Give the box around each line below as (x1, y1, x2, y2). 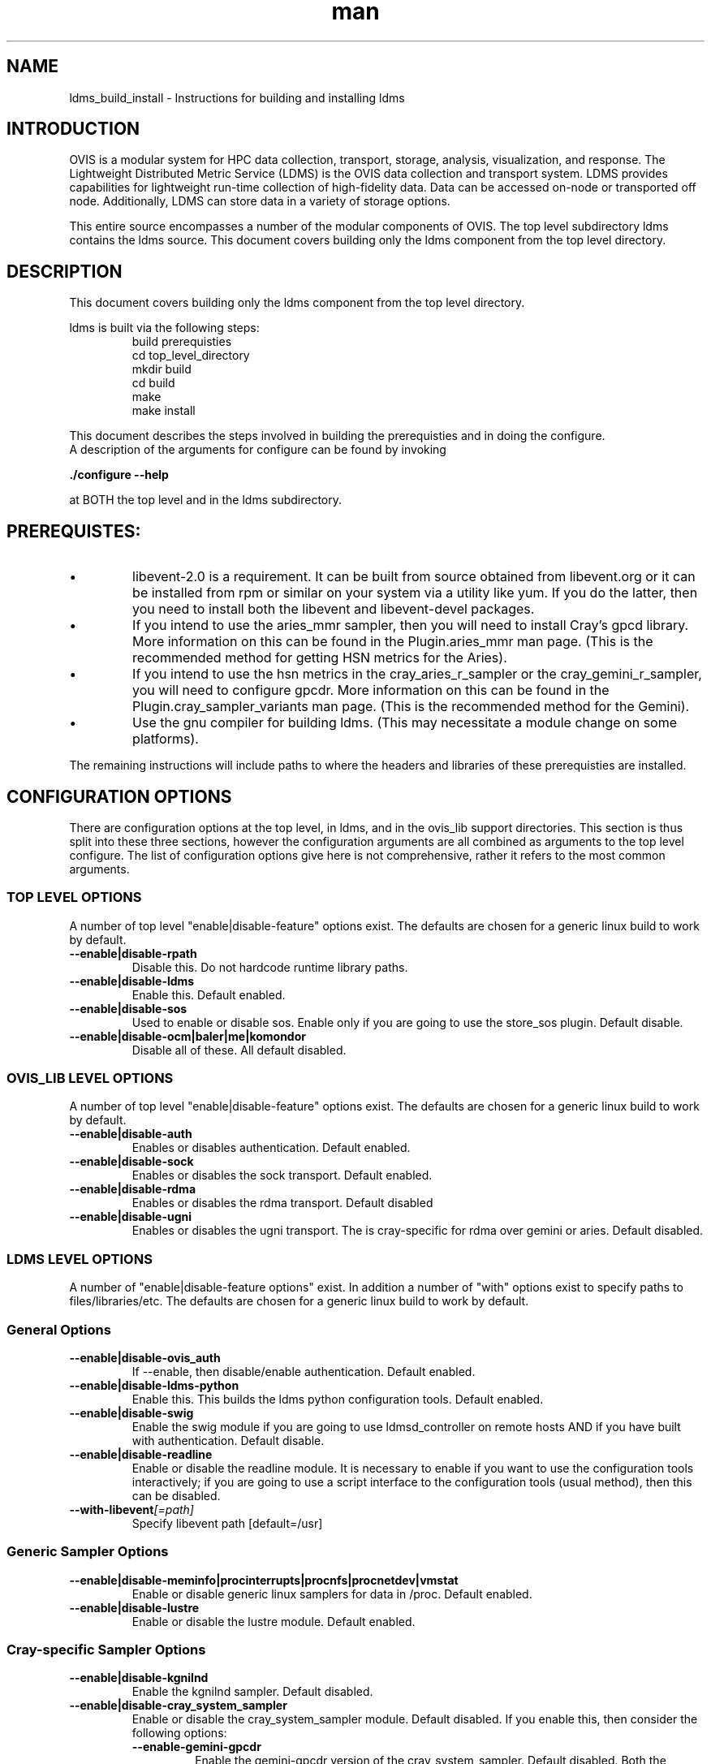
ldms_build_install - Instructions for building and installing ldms (69, 90, 405, 105)
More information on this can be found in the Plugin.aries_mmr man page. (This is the (132, 633, 653, 650)
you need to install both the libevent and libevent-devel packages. (132, 601, 535, 618)
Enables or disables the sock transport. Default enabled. (131, 1168, 433, 1183)
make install (131, 403, 196, 418)
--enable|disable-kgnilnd (69, 1671, 209, 1685)
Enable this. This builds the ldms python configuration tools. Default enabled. (131, 1391, 544, 1406)
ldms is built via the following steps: (69, 321, 260, 335)
